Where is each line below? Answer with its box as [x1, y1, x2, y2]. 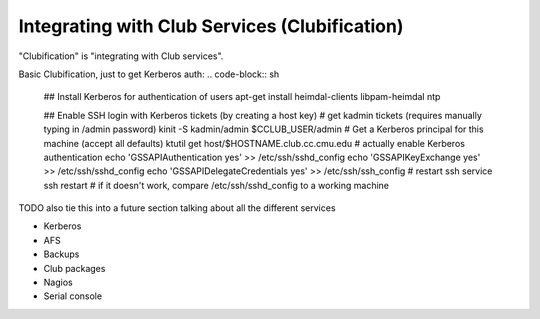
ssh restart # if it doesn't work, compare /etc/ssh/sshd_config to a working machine [43, 179, 390, 191]
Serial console [43, 290, 103, 302]
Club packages [43, 262, 106, 274]
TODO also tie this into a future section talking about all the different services [18, 202, 336, 214]
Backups [43, 248, 80, 260]
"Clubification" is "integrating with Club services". [18, 50, 224, 62]
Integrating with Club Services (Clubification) [18, 15, 404, 37]
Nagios [43, 276, 74, 289]
